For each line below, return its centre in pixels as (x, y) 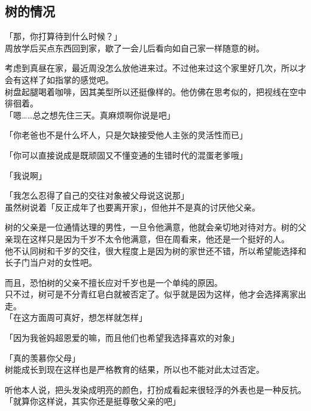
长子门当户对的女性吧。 (51, 262)
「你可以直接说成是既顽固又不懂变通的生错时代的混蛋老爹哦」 (126, 155)
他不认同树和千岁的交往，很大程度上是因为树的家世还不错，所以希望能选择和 (155, 250)
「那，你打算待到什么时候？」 (63, 36)
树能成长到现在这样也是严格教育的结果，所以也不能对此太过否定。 (135, 369)
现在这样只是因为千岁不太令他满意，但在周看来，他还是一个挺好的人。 (151, 238)
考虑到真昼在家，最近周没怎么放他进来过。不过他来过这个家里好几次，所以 (151, 68)
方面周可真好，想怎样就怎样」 (88, 317)
